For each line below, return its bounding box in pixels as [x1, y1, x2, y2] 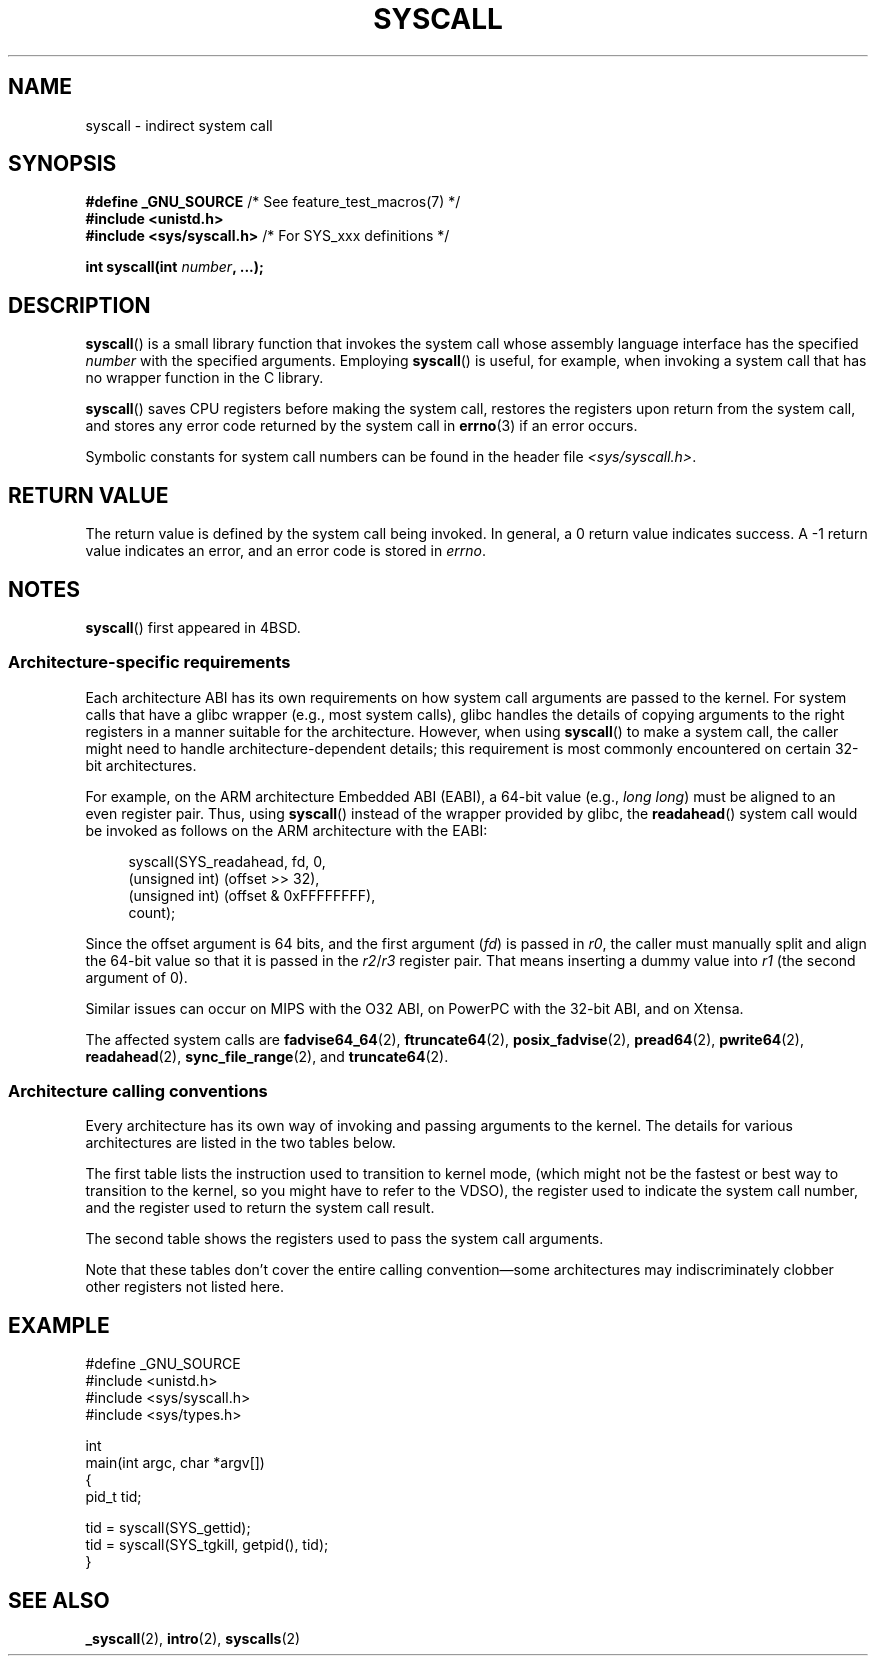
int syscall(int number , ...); [85, 258, 264, 276]
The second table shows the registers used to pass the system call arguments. [85, 1230, 604, 1248]
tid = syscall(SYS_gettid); [85, 1519, 251, 1537]
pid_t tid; [85, 1488, 142, 1506]
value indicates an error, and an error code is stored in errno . [85, 542, 486, 560]
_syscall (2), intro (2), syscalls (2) [85, 1630, 301, 1648]
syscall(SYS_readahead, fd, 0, [128, 852, 326, 870]
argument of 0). [85, 968, 188, 986]
